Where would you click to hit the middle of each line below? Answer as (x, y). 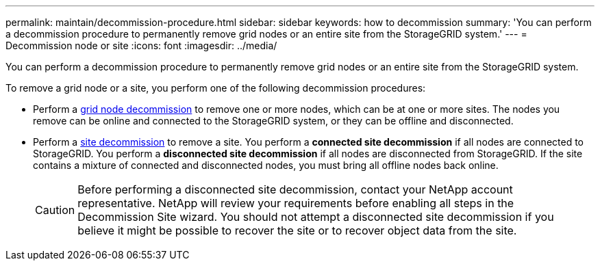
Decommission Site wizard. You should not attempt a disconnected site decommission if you (316, 217)
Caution (55, 210)
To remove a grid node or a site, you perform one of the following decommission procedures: (216, 88)
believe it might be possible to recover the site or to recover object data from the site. (297, 230)
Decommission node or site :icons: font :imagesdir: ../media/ (141, 45)
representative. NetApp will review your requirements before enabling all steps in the (296, 203)
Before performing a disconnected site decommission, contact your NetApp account (295, 189)
